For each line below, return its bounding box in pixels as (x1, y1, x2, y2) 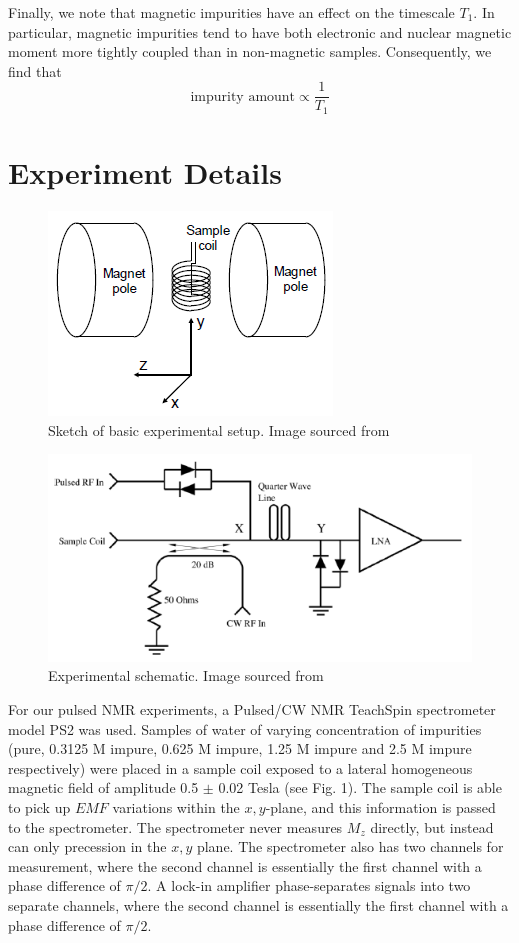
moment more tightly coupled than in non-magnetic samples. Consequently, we (8, 41, 492, 62)
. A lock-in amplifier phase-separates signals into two (147, 875, 471, 896)
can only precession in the (8, 836, 167, 857)
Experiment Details (8, 152, 282, 193)
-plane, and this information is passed (265, 797, 496, 817)
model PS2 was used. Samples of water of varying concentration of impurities (8, 718, 482, 739)
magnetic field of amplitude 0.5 (8, 777, 199, 798)
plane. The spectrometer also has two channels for (196, 836, 504, 857)
